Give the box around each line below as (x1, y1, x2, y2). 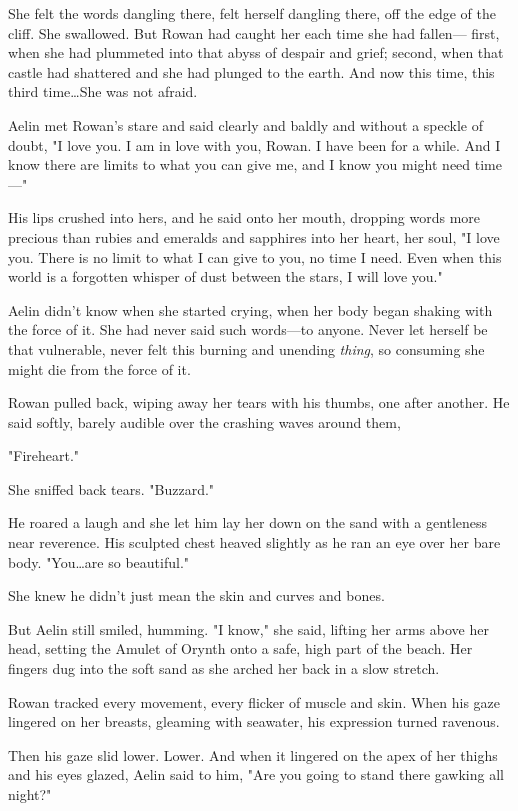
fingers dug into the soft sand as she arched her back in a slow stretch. (8, 658, 440, 679)
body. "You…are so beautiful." (8, 551, 190, 572)
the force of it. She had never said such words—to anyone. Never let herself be (8, 319, 488, 340)
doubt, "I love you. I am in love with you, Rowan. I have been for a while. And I (8, 134, 501, 155)
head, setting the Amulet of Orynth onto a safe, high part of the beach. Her (8, 638, 473, 659)
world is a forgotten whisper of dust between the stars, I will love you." (8, 266, 443, 287)
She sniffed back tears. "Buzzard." (8, 478, 215, 499)
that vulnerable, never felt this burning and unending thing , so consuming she (8, 338, 485, 359)
